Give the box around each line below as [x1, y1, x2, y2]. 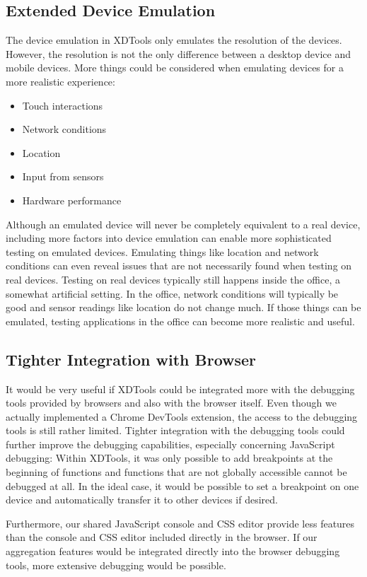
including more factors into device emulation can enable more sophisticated [6, 231, 332, 245]
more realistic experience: [6, 74, 115, 88]
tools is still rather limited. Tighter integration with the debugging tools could [6, 423, 345, 438]
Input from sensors [22, 169, 104, 184]
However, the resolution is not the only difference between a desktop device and [6, 46, 351, 61]
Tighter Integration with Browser [6, 348, 257, 370]
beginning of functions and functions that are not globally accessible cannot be [6, 465, 347, 479]
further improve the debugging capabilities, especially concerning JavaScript [6, 436, 335, 451]
